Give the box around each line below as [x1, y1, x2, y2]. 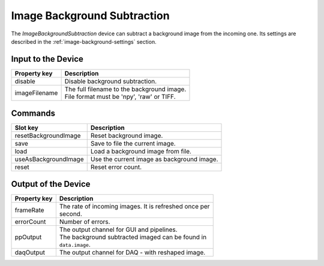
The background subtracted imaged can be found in [59, 232, 207, 241]
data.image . [59, 240, 91, 249]
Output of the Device [11, 179, 91, 189]
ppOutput [14, 232, 42, 241]
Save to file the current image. [90, 140, 176, 148]
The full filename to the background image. [64, 84, 187, 93]
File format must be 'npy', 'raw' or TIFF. [64, 92, 176, 101]
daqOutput [14, 248, 45, 256]
